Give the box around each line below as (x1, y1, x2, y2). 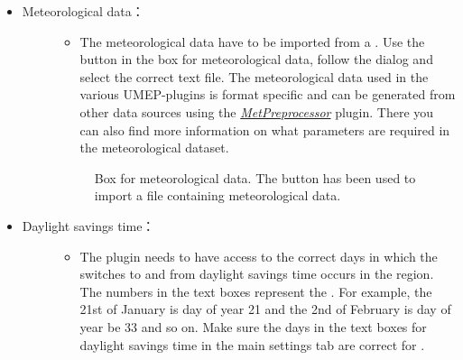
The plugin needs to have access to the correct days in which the (79, 246, 438, 265)
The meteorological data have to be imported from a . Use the (79, 32, 425, 51)
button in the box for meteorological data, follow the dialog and (79, 50, 433, 69)
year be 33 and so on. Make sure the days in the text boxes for (79, 317, 427, 336)
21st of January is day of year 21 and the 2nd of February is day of (79, 300, 451, 318)
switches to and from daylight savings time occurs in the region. (79, 264, 434, 283)
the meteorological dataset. (79, 138, 229, 157)
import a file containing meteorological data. (94, 186, 341, 205)
